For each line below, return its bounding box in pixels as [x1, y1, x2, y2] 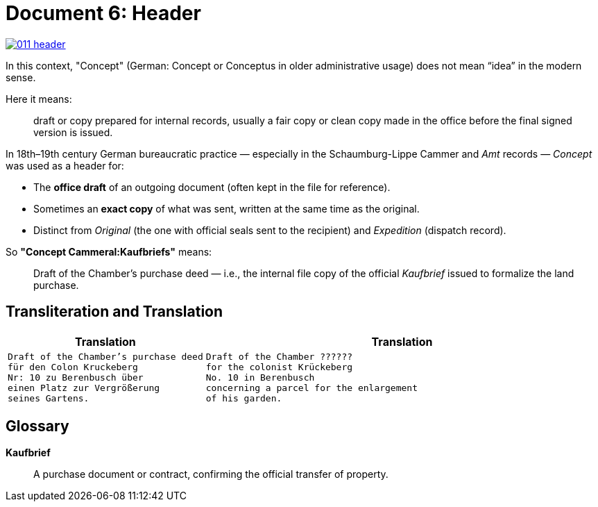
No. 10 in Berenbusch [205, 372, 315, 383]
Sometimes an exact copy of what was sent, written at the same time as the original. [33, 202, 420, 215]
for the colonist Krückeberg [205, 361, 353, 372]
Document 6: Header [6, 1, 201, 25]
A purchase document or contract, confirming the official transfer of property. [33, 468, 388, 481]
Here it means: [6, 92, 72, 105]
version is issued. [33, 126, 113, 138]
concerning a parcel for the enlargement [205, 382, 418, 393]
